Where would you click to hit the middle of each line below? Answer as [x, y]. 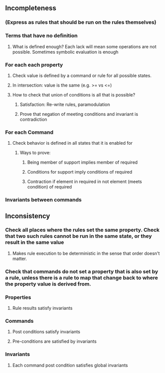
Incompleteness [31, 8]
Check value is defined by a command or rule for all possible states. [82, 75]
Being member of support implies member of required [82, 162]
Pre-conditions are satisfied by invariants [54, 341]
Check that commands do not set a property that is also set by [82, 272]
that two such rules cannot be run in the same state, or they [79, 236]
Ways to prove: [35, 153]
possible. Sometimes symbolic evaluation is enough [65, 52]
